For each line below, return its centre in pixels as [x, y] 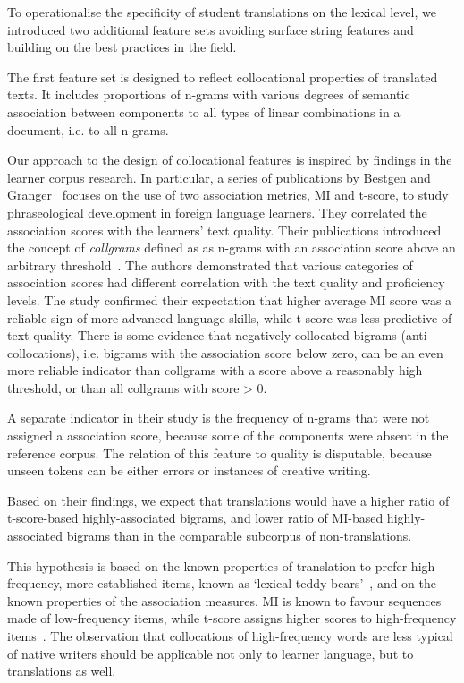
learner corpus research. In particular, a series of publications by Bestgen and [219, 177]
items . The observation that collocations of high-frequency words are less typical [230, 636]
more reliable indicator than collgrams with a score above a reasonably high [215, 370]
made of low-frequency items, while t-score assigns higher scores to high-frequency [232, 618]
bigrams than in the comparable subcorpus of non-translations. [239, 536]
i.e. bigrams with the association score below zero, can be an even [263, 352]
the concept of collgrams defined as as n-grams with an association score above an [232, 248]
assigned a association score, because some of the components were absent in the [228, 435]
